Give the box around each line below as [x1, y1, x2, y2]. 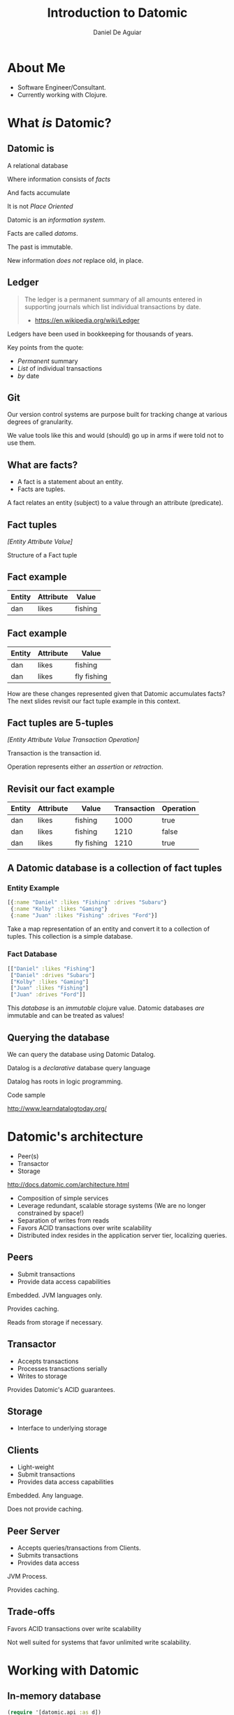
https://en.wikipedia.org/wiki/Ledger [34, 316, 140, 325]
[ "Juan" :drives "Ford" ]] [10, 991, 86, 998]
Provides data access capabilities [17, 1478, 114, 1486]
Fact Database [7, 949, 58, 959]
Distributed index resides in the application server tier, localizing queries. [17, 1231, 228, 1239]
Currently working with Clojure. [17, 90, 108, 99]
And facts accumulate [7, 188, 71, 197]
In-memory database [7, 1691, 101, 1702]
